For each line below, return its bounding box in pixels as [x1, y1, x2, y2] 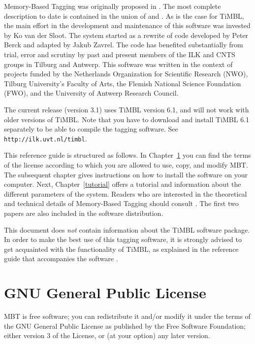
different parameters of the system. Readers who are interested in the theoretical [4, 188, 247, 199]
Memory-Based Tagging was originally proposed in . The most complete [4, 1, 221, 11]
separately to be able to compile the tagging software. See [4, 124, 178, 134]
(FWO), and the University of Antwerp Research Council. [4, 88, 179, 98]
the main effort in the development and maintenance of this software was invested [4, 20, 251, 31]
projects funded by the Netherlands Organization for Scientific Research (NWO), [4, 69, 248, 79]
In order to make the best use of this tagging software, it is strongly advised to [4, 234, 242, 244]
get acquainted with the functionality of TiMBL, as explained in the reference [4, 243, 239, 254]
